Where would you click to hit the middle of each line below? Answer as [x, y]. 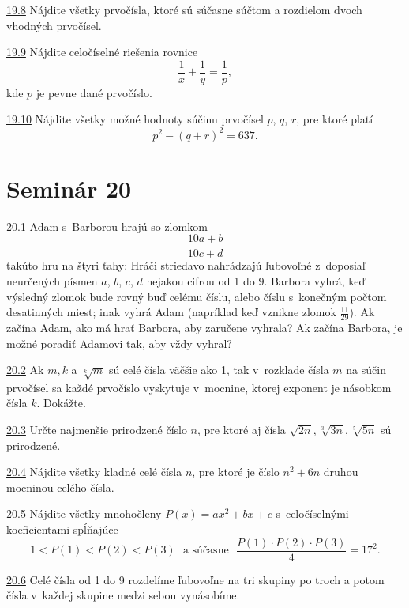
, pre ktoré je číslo [236, 472]
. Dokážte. [61, 403]
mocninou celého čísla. [60, 487]
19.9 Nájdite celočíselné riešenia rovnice [102, 52]
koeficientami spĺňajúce [62, 529]
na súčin [366, 370]
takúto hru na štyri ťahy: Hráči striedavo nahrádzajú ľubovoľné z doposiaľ [186, 265]
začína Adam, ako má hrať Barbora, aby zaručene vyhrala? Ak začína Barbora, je [204, 327]
